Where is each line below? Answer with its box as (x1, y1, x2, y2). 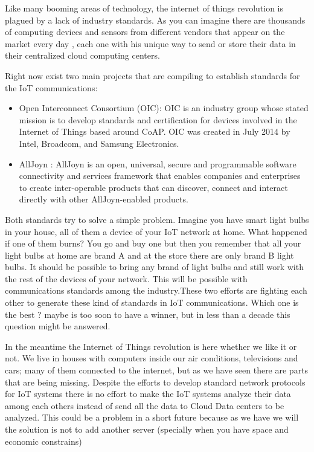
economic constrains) (5, 434, 82, 447)
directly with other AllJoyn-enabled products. (19, 193, 188, 205)
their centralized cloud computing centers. (5, 49, 160, 62)
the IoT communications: (5, 81, 98, 94)
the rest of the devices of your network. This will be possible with (5, 272, 248, 285)
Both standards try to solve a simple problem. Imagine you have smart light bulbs (5, 213, 309, 225)
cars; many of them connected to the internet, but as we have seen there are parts (5, 364, 309, 376)
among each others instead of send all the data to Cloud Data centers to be (5, 399, 284, 412)
